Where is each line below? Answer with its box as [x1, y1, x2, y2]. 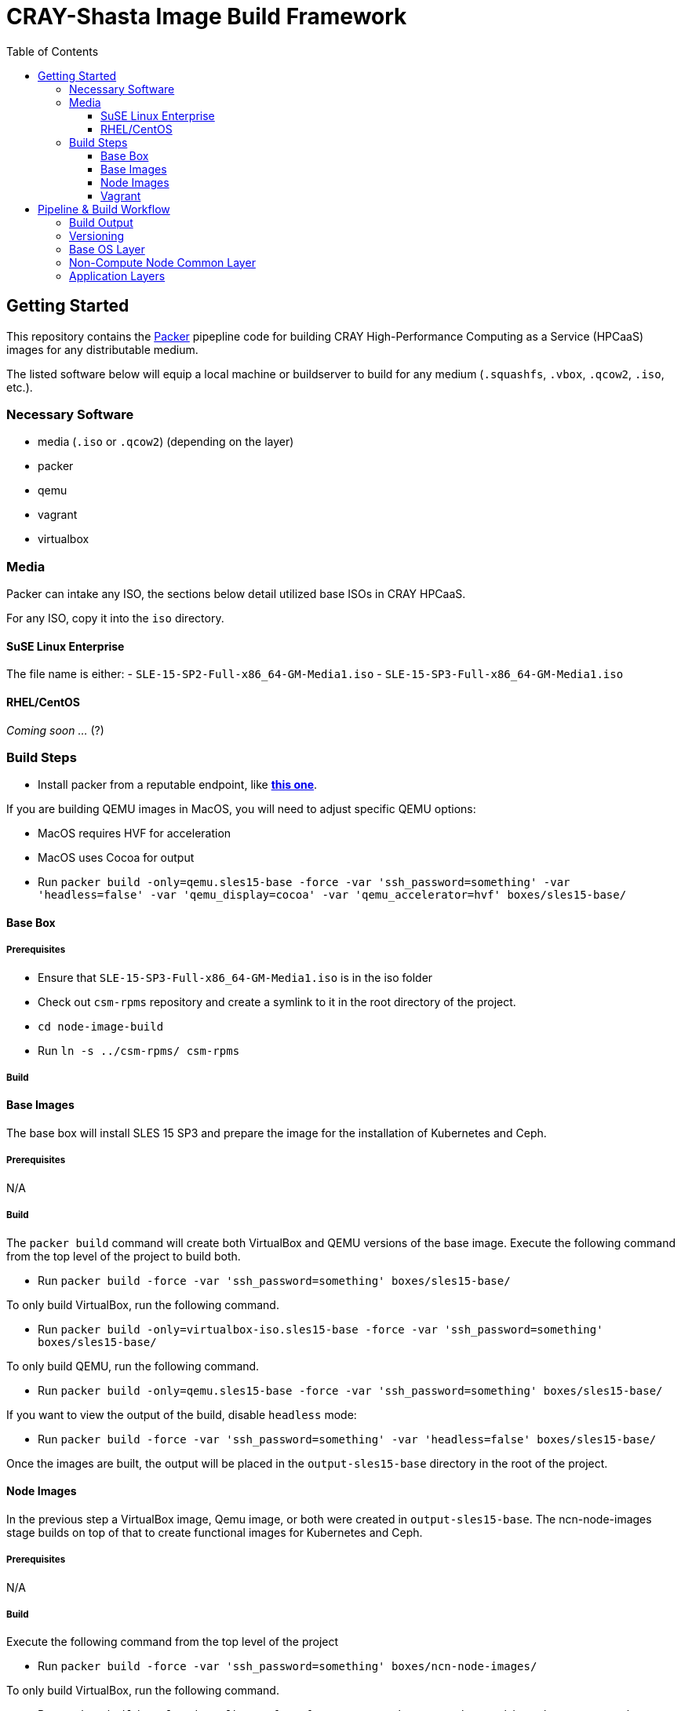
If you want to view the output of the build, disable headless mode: [6, 1407, 357, 1421]
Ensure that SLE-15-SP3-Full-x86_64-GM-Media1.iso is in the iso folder [38, 970, 433, 984]
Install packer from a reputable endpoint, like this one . [38, 778, 318, 792]
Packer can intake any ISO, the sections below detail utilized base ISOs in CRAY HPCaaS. [6, 587, 466, 601]
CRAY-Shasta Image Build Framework [6, 3, 407, 30]
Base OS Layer [69, 242, 145, 256]
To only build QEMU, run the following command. [6, 1359, 260, 1373]
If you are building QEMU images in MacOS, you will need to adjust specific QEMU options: [6, 802, 476, 816]
